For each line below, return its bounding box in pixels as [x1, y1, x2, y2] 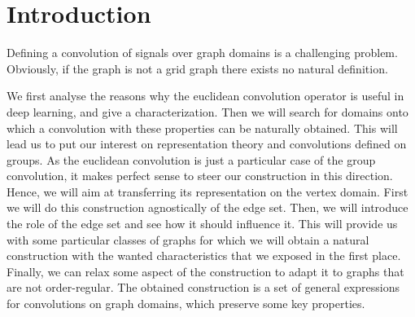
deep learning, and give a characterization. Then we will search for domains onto [7, 103, 408, 120]
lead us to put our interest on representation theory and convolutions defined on [7, 135, 407, 152]
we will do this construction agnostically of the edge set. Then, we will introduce [7, 199, 408, 216]
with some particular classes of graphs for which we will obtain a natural [7, 231, 369, 248]
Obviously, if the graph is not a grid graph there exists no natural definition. [7, 59, 388, 77]
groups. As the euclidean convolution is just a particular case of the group [7, 151, 376, 168]
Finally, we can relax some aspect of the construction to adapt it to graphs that [7, 262, 404, 280]
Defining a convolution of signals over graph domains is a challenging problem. [7, 44, 398, 61]
